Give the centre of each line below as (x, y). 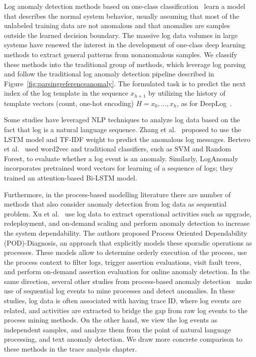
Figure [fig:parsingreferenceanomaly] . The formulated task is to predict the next (125, 83)
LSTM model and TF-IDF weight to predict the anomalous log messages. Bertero (127, 139)
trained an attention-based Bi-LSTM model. (71, 177)
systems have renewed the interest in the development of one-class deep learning (125, 45)
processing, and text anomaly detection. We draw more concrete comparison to (123, 339)
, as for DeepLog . (204, 103)
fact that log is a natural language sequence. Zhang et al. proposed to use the (123, 129)
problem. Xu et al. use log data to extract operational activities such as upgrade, (128, 213)
